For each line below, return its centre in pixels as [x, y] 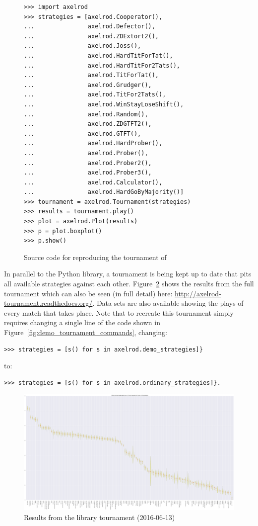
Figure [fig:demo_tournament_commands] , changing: [86, 332]
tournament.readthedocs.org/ [48, 303]
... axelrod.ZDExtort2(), [92, 36]
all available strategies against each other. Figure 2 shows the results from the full [129, 284]
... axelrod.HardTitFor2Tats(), [102, 65]
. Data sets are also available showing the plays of [168, 303]
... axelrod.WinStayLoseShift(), [104, 104]
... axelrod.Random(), [86, 114]
